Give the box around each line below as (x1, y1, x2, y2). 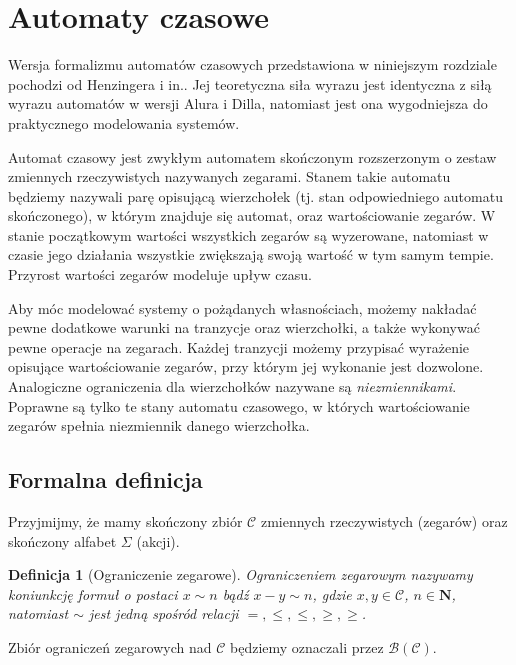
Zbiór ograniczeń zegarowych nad (8, 636, 212, 657)
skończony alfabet (8, 530, 117, 551)
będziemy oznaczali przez (229, 636, 384, 657)
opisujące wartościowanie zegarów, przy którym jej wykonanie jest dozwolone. (8, 356, 484, 377)
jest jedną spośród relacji (88, 603, 239, 624)
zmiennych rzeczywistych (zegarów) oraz (260, 511, 508, 532)
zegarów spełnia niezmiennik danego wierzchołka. (8, 415, 310, 436)
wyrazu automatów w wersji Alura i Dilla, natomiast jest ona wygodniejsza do (8, 93, 488, 114)
